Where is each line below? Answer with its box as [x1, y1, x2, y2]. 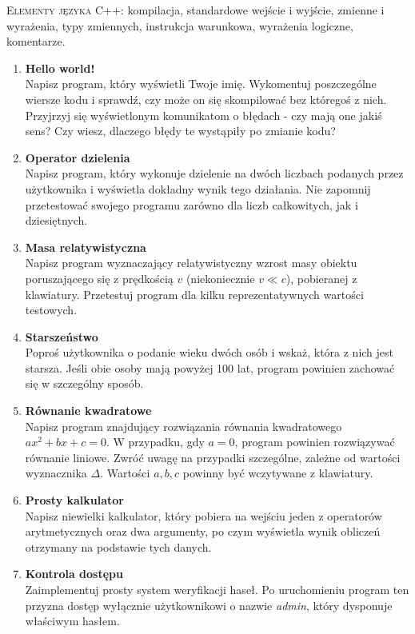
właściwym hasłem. [25, 612, 120, 629]
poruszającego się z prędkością [25, 269, 174, 286]
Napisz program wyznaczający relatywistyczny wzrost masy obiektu [25, 254, 357, 271]
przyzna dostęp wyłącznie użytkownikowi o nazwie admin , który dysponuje [25, 596, 393, 613]
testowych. [25, 301, 78, 318]
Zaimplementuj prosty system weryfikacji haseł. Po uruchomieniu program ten [25, 581, 409, 597]
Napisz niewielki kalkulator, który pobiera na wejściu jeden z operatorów [25, 507, 382, 524]
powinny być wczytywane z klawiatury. [182, 465, 373, 481]
